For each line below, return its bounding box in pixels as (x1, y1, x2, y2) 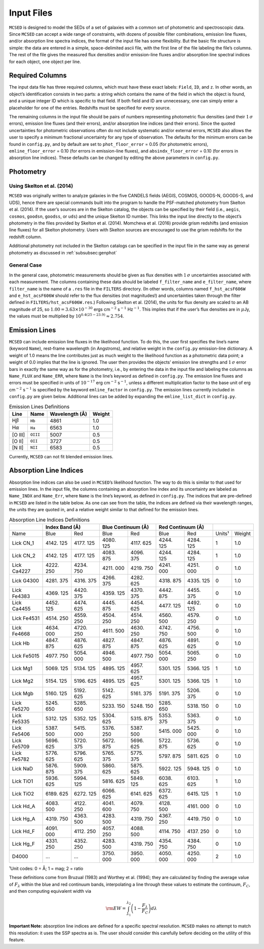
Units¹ (215, 530, 229, 537)
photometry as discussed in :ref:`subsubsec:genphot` (9, 249, 117, 255)
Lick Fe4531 (12, 614, 40, 621)
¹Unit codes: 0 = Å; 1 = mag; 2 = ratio (9, 865, 84, 871)
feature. (9, 937, 25, 943)
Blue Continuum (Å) (102, 523, 149, 530)
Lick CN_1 (12, 540, 34, 546)
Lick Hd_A (12, 803, 36, 810)
